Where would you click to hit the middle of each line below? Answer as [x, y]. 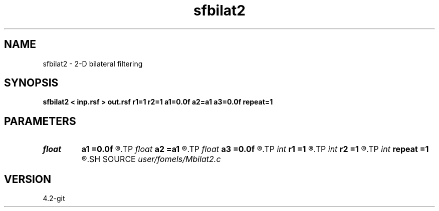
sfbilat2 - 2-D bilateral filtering [93, 63]
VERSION [28, 179]
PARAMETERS [40, 121]
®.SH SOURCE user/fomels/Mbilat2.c [151, 159]
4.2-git [54, 198]
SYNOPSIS [31, 83]
